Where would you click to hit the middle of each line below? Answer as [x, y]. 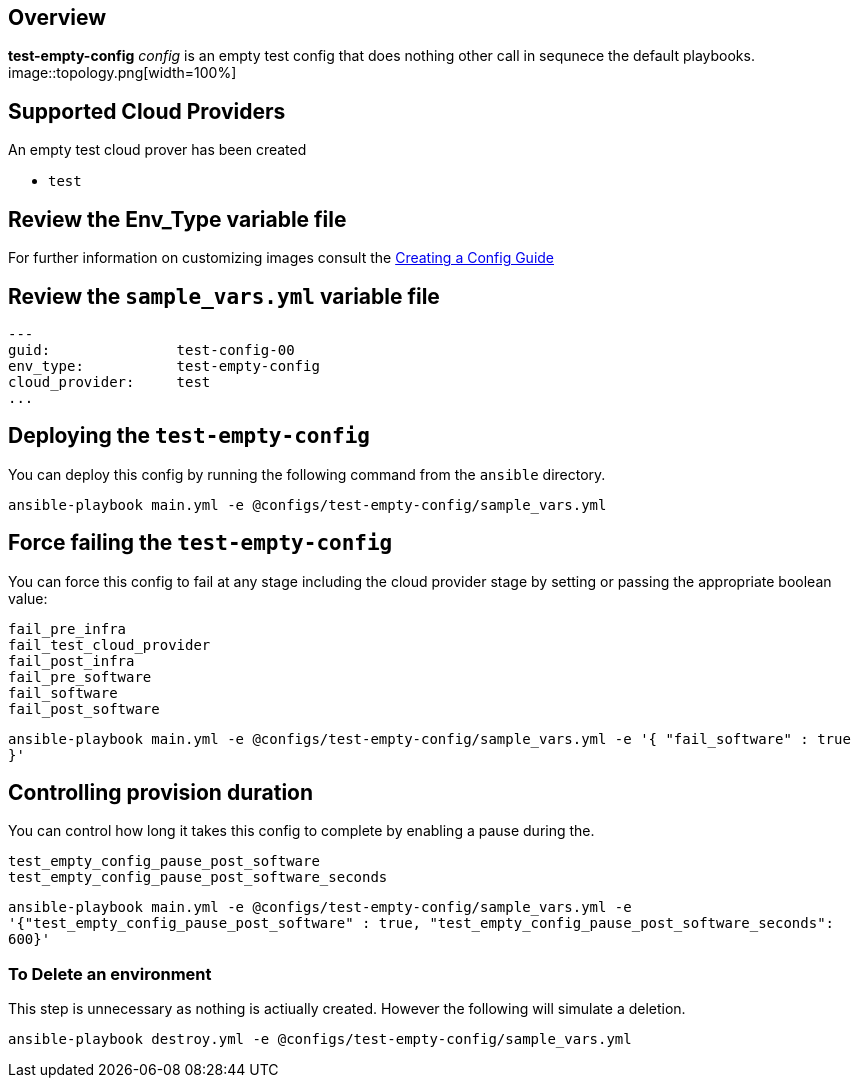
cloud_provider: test [109, 381]
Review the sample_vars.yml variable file [224, 296]
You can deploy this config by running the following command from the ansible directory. [307, 474]
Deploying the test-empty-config [189, 436]
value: [28, 598]
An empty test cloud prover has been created [157, 150]
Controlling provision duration [161, 793]
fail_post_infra [71, 660]
